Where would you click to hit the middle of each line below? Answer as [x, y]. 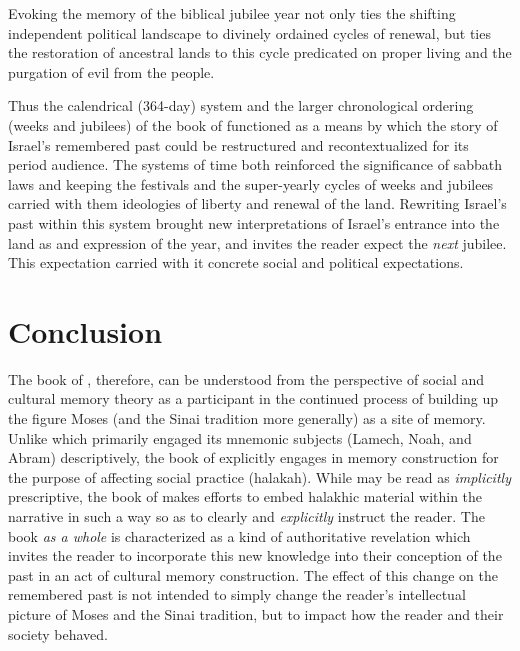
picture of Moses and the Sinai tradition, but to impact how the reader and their [256, 613]
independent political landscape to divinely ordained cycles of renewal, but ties [249, 32]
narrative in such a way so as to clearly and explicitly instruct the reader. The [246, 516]
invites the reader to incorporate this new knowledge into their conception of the [255, 555]
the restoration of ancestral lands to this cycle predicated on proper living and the [260, 52]
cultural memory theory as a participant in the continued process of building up [253, 398]
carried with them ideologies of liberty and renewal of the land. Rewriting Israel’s [257, 203]
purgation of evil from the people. [111, 71]
